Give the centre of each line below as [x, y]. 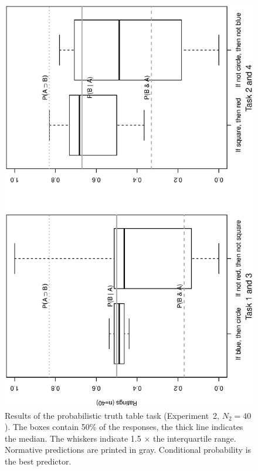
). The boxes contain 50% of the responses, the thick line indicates [124, 427]
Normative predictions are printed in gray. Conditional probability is [128, 450]
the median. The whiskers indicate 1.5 [73, 438]
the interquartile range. [194, 438]
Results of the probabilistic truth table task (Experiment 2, [112, 415]
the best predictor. [38, 461]
